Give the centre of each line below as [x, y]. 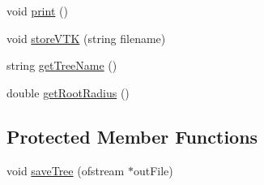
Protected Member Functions [132, 136]
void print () [37, 11]
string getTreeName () [62, 65]
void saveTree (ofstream [66, 170]
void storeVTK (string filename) [86, 38]
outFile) [153, 170]
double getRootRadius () [68, 92]
